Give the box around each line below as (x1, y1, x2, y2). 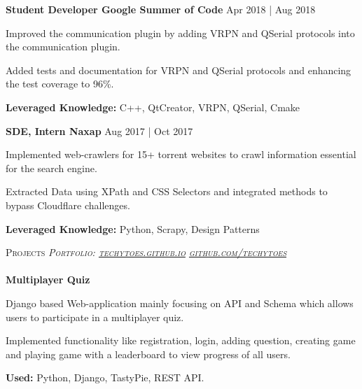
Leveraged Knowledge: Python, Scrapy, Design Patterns (6, 221, 260, 236)
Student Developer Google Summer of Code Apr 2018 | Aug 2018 (6, 2, 316, 16)
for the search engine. (6, 160, 97, 175)
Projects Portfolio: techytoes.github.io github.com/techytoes (6, 245, 287, 260)
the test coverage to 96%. (6, 76, 114, 91)
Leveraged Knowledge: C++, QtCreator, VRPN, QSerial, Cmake (6, 99, 300, 114)
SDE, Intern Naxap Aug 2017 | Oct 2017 (6, 123, 193, 138)
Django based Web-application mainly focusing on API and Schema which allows (6, 295, 354, 310)
